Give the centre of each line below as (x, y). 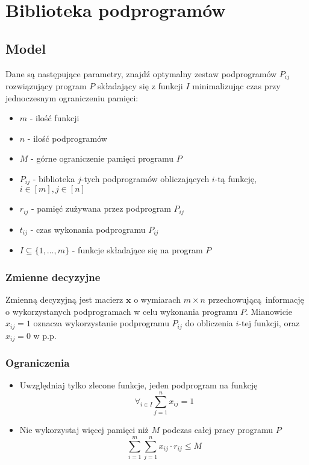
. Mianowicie (269, 311)
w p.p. (45, 335)
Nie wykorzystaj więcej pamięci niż (84, 430)
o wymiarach (157, 299)
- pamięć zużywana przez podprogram (101, 208)
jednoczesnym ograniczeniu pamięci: (72, 97)
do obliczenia (209, 323)
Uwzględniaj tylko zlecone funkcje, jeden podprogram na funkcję (139, 385)
